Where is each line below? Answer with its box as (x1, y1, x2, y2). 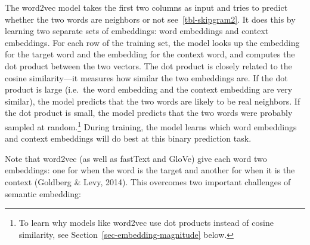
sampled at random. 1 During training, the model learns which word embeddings (5, 118, 297, 133)
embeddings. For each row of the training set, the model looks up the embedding (5, 36, 300, 48)
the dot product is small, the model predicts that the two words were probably (5, 106, 293, 119)
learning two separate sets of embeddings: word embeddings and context (5, 24, 269, 37)
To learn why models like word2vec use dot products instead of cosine (18, 216, 274, 229)
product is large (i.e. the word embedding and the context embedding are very (5, 83, 293, 96)
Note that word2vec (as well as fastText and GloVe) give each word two (5, 152, 267, 164)
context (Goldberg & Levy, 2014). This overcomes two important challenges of (5, 175, 291, 188)
